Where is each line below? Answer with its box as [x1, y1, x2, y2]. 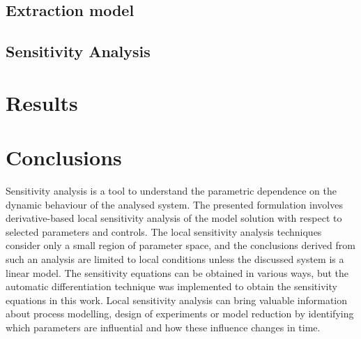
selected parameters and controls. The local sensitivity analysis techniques [6, 224, 322, 239]
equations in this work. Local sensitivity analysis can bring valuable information [6, 292, 348, 307]
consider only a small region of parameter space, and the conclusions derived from [6, 238, 355, 253]
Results [6, 88, 78, 116]
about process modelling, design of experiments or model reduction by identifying [6, 306, 354, 321]
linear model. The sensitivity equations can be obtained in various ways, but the [6, 265, 349, 280]
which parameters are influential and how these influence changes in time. [6, 320, 321, 334]
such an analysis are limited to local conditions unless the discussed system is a [6, 252, 344, 266]
